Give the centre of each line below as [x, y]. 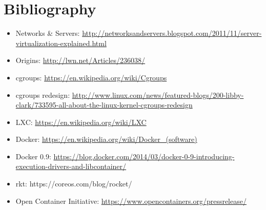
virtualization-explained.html [61, 43]
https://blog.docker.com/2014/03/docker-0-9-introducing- [144, 156]
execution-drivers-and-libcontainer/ [71, 166]
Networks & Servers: [48, 33]
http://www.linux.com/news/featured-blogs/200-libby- [158, 94]
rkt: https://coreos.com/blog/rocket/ [74, 184]
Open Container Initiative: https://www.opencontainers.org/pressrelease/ [131, 201]
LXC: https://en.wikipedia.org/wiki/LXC [81, 122]
